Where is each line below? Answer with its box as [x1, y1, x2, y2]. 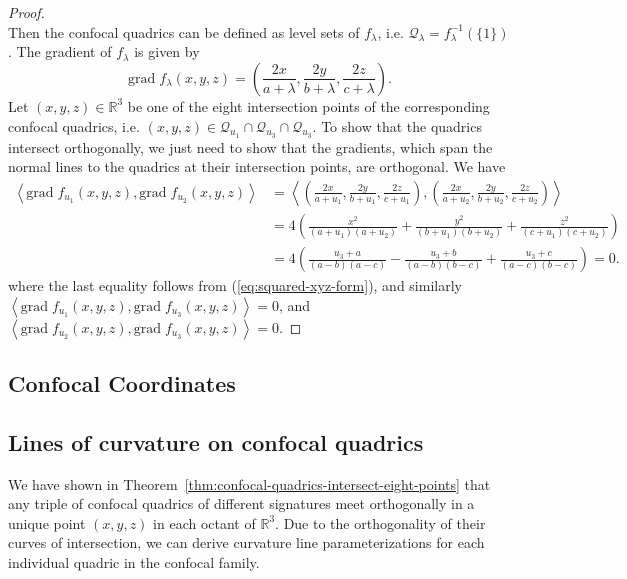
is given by [134, 41, 200, 62]
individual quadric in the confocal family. [8, 552, 260, 573]
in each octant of [153, 512, 256, 533]
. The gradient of [8, 41, 112, 62]
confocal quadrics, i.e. [8, 115, 140, 136]
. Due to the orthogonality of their [275, 512, 486, 533]
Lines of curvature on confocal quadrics [8, 426, 424, 457]
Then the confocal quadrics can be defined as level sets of [8, 21, 360, 42]
